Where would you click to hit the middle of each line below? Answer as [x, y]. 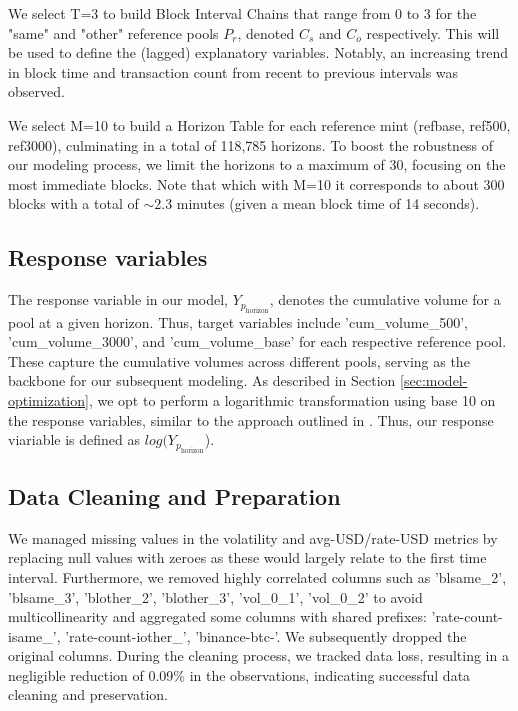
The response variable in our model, [118, 299]
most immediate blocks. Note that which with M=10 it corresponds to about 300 [256, 183]
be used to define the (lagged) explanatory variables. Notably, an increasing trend [258, 52]
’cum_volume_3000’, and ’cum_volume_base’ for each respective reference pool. [257, 341]
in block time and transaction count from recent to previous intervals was [233, 71]
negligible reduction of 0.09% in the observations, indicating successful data [239, 674]
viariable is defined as [74, 439]
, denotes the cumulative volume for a [385, 299]
